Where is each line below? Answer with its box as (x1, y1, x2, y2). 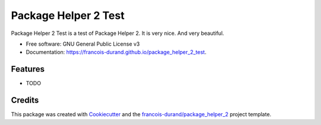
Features (11, 64, 45, 74)
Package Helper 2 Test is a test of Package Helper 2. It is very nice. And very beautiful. (11, 30, 224, 37)
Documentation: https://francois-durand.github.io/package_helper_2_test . (26, 49, 207, 56)
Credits (11, 95, 39, 105)
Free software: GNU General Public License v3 (26, 40, 140, 47)
